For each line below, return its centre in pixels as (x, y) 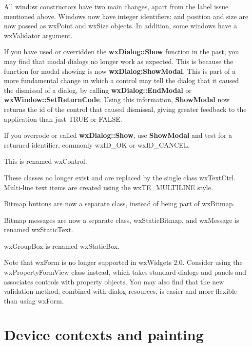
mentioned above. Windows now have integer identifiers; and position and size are (126, 16)
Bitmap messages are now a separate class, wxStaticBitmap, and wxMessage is (122, 220)
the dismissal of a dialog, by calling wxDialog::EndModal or (98, 90)
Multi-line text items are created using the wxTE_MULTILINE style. (108, 187)
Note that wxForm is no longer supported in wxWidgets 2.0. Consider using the (123, 262)
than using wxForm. (34, 300)
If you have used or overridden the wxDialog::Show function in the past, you (122, 52)
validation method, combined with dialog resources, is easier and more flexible (121, 291)
